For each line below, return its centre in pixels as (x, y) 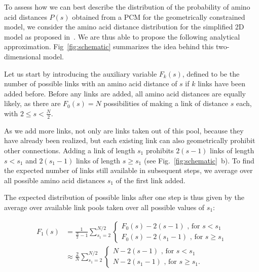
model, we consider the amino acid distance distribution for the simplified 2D (124, 27)
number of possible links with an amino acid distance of (91, 83)
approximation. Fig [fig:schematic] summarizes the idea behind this (109, 46)
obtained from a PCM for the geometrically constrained (159, 16)
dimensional (23, 56)
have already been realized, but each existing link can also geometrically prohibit (130, 140)
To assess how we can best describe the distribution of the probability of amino (127, 7)
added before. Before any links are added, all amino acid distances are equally (125, 93)
